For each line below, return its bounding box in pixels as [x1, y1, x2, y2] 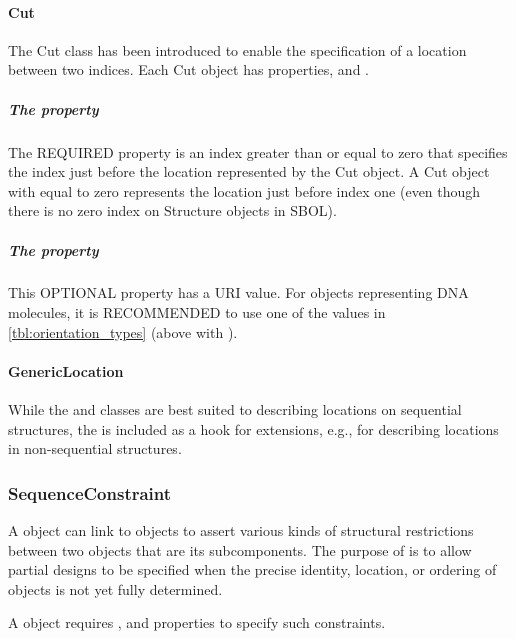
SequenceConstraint [8, 480, 172, 505]
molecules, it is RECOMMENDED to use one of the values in [8, 302, 386, 323]
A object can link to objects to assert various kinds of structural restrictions [8, 520, 474, 541]
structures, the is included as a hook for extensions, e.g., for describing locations [8, 418, 499, 439]
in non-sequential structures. [8, 438, 182, 459]
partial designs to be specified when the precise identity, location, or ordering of [8, 559, 497, 580]
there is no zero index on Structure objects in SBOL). [8, 200, 337, 221]
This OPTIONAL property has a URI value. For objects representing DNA [8, 282, 469, 303]
